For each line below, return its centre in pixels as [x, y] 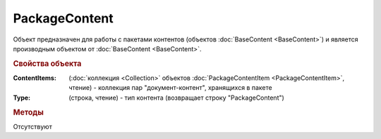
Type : [22, 98]
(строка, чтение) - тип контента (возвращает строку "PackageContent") [177, 98]
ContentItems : [35, 78]
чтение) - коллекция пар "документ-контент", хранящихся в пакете [170, 88]
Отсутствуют [32, 126]
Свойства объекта [47, 63]
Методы [28, 112]
